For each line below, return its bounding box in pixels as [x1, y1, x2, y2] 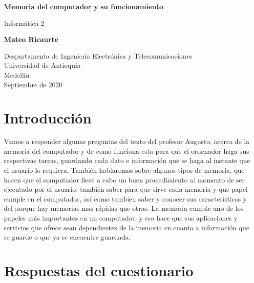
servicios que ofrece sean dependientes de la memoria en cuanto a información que [4, 222, 250, 232]
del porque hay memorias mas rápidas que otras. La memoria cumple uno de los [4, 203, 244, 213]
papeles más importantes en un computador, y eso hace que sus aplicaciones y [4, 213, 238, 223]
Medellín [4, 69, 30, 80]
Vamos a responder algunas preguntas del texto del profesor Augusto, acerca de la [4, 136, 250, 146]
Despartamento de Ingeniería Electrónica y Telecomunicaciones [4, 50, 192, 61]
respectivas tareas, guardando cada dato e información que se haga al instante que [4, 155, 250, 165]
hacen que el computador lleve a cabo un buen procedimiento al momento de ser [4, 174, 245, 184]
